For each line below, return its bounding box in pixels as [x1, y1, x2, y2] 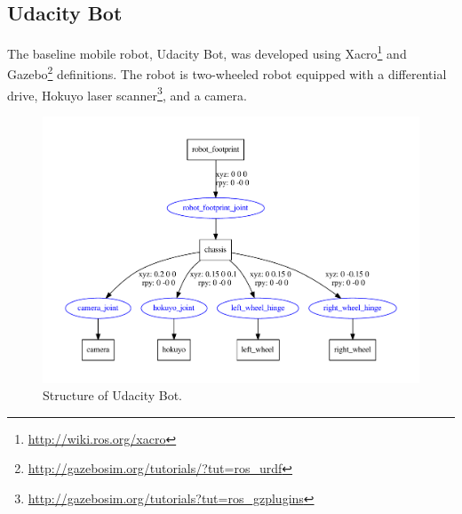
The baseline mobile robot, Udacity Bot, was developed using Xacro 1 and [7, 42, 407, 62]
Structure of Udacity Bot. [43, 386, 183, 405]
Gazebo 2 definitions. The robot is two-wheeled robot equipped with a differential [7, 62, 447, 84]
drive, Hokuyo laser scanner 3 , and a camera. [7, 83, 247, 104]
